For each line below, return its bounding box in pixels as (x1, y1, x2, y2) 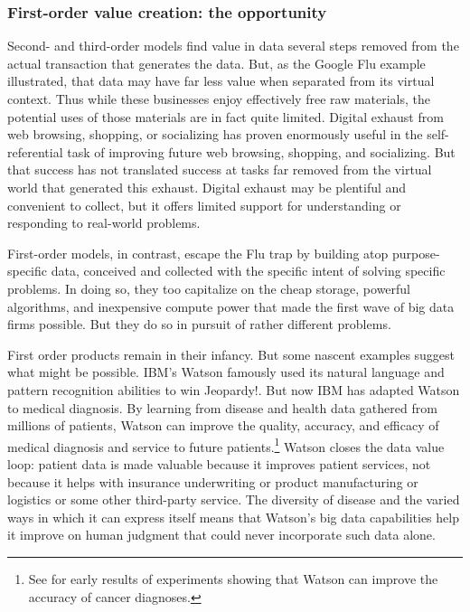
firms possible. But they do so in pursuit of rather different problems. (7, 315, 391, 334)
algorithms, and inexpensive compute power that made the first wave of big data (7, 297, 455, 315)
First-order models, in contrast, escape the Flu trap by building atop (7, 243, 389, 262)
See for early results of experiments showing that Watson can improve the (28, 569, 438, 588)
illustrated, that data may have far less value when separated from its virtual (7, 71, 435, 90)
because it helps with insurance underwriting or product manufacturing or (7, 472, 418, 491)
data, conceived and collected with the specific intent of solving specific (51, 261, 446, 280)
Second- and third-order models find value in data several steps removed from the (7, 36, 459, 55)
